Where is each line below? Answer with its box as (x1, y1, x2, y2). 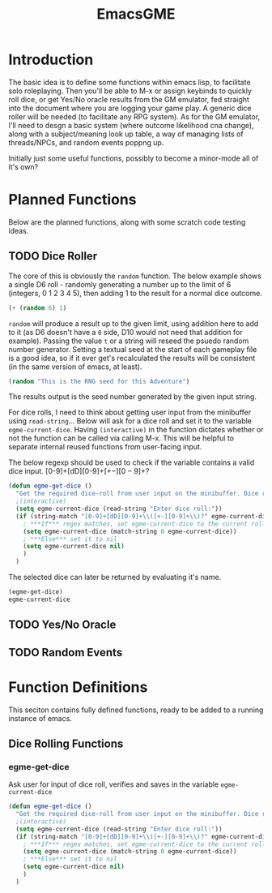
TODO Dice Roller (8, 249, 98, 264)
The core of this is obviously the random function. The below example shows (8, 271, 261, 281)
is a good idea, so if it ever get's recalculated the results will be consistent (8, 353, 256, 363)
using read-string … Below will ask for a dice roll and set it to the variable (8, 416, 253, 426)
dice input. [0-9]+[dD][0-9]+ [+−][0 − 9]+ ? (8, 466, 150, 476)
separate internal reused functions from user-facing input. (8, 442, 202, 452)
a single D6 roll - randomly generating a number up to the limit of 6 (8, 279, 232, 289)
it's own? (8, 161, 39, 171)
